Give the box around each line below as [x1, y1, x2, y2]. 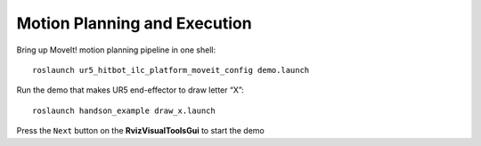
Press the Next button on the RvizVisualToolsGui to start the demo [16, 126, 265, 136]
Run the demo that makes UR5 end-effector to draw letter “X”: [16, 85, 244, 95]
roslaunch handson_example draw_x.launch [32, 105, 216, 116]
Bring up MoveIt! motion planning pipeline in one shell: [16, 45, 216, 55]
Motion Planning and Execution [16, 13, 253, 33]
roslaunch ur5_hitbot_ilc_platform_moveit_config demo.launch [32, 65, 310, 75]
